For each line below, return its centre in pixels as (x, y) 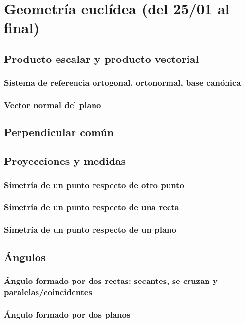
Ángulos (25, 256)
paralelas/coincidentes (48, 292)
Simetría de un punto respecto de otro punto (94, 185)
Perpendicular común (59, 132)
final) (22, 28)
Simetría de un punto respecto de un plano (90, 230)
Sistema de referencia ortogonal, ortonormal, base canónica (122, 83)
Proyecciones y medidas (65, 161)
